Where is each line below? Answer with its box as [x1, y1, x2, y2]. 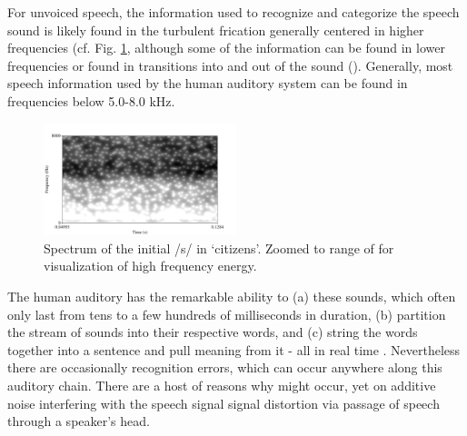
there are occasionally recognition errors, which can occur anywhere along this [7, 358, 442, 377]
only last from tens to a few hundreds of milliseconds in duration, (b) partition [7, 304, 446, 323]
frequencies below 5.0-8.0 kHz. [7, 91, 175, 110]
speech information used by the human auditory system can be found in [7, 74, 408, 93]
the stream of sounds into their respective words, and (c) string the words [7, 322, 418, 342]
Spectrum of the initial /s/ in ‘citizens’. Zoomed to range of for [44, 238, 394, 257]
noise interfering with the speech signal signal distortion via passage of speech [7, 393, 440, 412]
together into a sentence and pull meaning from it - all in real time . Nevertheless [7, 340, 461, 359]
